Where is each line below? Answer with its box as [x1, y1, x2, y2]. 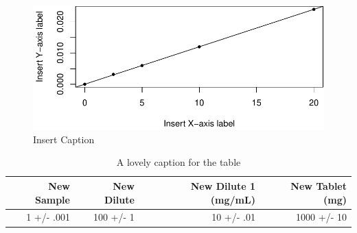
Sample [34, 192, 70, 206]
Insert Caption [33, 132, 95, 146]
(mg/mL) [210, 192, 255, 206]
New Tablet [290, 178, 347, 193]
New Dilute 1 [190, 178, 255, 193]
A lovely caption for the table [116, 155, 241, 169]
